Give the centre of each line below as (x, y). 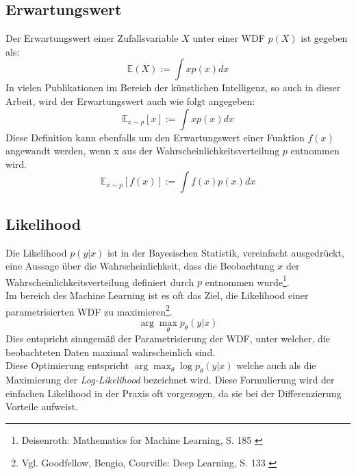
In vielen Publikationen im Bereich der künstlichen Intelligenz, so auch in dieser (173, 87)
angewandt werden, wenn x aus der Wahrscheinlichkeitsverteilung (143, 151)
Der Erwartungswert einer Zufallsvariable (92, 38)
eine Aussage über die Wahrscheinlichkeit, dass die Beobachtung (140, 266)
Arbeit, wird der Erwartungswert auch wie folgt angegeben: (130, 100)
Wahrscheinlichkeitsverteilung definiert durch (100, 282)
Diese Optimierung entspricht (67, 365)
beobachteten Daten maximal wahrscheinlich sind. (111, 352)
